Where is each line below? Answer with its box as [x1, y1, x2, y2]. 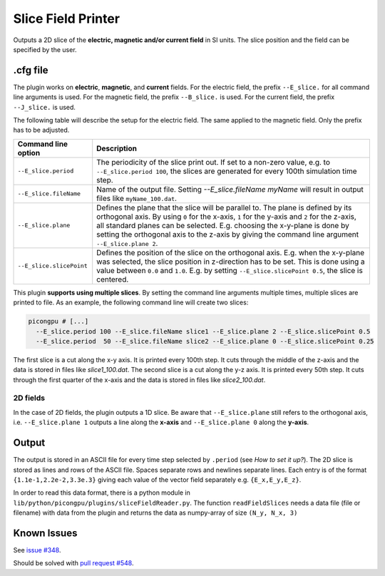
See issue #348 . [13, 546, 61, 555]
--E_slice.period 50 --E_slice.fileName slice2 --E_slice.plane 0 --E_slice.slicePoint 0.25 [36, 337, 374, 345]
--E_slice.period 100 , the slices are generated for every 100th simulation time [96, 166, 357, 176]
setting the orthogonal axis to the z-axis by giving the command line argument [96, 229, 359, 239]
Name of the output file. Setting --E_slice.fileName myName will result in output [96, 184, 364, 194]
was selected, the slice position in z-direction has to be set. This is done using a [96, 257, 365, 267]
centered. [96, 274, 129, 284]
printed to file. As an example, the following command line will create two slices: [13, 298, 249, 307]
